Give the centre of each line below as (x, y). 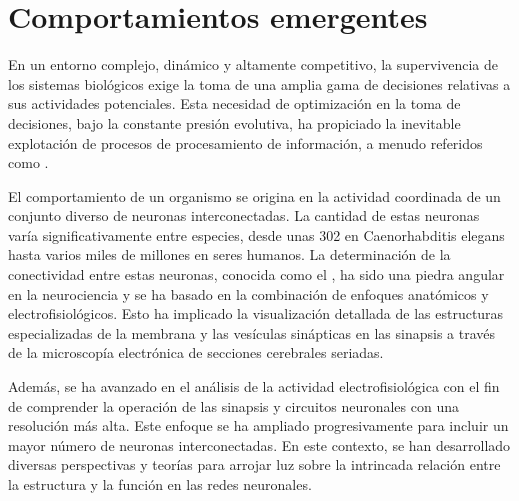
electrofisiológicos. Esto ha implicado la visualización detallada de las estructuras (256, 313)
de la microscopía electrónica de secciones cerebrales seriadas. (196, 352)
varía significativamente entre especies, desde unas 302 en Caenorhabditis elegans (256, 234)
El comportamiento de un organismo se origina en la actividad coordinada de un (254, 195)
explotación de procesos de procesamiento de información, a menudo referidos (245, 142)
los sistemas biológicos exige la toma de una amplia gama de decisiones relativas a (259, 83)
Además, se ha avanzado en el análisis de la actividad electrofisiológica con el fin (254, 386)
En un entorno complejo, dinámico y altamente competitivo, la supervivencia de (253, 64)
